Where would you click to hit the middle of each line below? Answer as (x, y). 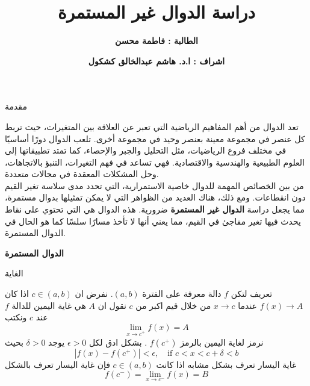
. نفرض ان (94, 294)
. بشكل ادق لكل (118, 342)
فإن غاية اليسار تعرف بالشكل (57, 364)
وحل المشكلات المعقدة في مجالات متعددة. (82, 174)
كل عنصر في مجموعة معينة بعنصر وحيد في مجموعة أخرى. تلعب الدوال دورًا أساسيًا (155, 138)
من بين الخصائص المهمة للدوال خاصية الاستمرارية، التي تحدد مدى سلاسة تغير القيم (154, 185)
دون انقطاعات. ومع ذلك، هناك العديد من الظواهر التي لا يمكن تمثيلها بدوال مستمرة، (155, 197)
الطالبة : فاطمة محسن (157, 41)
